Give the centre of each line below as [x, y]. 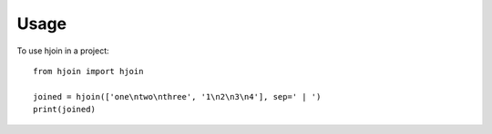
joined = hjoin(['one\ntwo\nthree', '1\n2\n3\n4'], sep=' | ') [177, 96]
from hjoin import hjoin [88, 71]
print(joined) [64, 110]
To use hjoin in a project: [63, 51]
